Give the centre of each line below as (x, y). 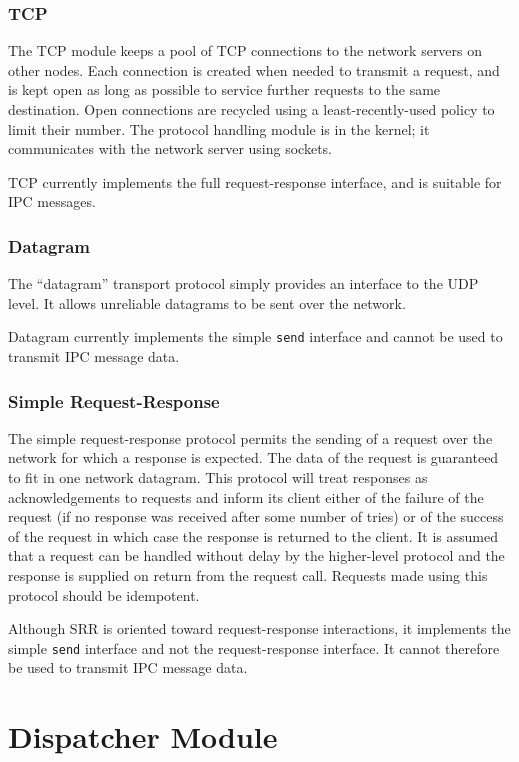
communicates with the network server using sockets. (170, 148)
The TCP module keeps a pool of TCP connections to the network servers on (245, 50)
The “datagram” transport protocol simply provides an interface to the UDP (243, 283)
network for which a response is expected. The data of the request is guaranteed (253, 457)
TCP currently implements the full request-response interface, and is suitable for (255, 181)
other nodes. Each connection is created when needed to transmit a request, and (254, 69)
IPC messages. (52, 201)
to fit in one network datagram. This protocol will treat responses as (218, 477)
